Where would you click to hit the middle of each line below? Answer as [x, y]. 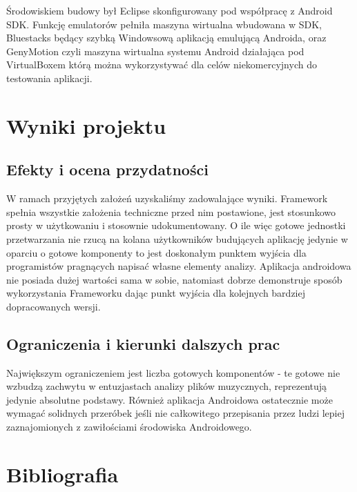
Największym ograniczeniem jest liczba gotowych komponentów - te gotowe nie [173, 372]
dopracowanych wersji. [54, 306]
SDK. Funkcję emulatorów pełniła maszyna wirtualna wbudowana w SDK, [164, 24]
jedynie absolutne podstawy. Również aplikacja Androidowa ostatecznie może [170, 399]
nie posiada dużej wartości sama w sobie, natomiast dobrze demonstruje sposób [174, 279]
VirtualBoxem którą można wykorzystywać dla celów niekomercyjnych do [162, 65]
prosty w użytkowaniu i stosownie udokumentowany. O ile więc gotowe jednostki [176, 225]
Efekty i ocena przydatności [107, 169]
